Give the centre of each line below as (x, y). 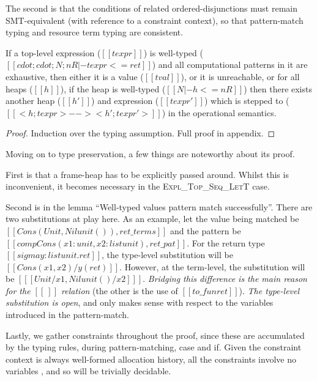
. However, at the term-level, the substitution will (212, 266)
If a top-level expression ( (53, 52)
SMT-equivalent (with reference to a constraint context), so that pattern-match (155, 20)
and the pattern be (206, 230)
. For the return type (226, 242)
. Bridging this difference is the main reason (225, 279)
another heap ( (33, 101)
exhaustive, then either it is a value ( (75, 76)
